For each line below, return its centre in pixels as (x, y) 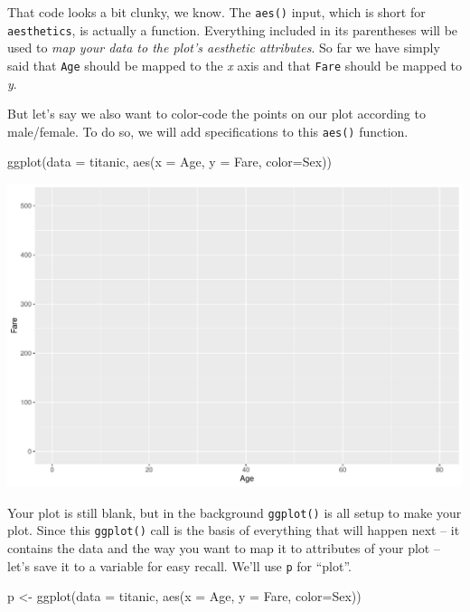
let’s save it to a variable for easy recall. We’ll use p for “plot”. (179, 565)
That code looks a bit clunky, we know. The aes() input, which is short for (216, 12)
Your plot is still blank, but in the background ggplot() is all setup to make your (235, 512)
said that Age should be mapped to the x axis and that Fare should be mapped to (235, 65)
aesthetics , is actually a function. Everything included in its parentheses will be (233, 29)
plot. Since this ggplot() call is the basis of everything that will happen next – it (234, 530)
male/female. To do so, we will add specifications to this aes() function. (208, 131)
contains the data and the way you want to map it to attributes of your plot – (224, 548)
